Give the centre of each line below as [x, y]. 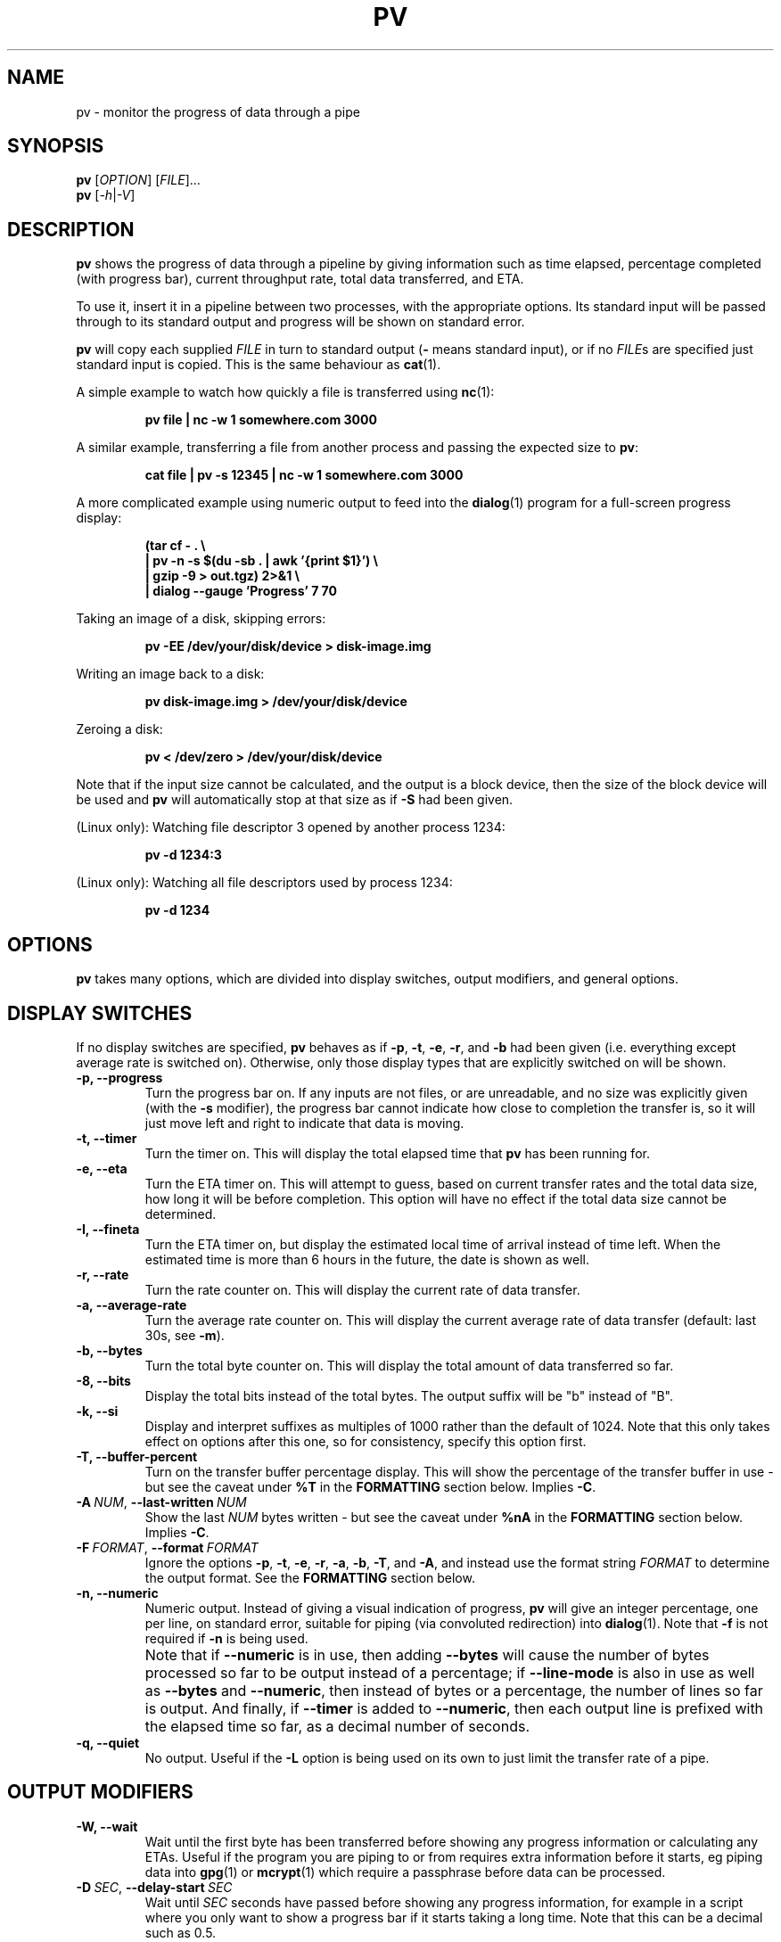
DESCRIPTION [71, 229]
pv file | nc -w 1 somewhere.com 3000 [261, 420]
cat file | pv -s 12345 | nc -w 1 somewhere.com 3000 [304, 475]
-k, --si [97, 1411]
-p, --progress [119, 1077]
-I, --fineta [108, 1229]
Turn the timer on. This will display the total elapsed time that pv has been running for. [397, 1153]
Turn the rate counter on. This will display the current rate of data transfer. [362, 1289]
